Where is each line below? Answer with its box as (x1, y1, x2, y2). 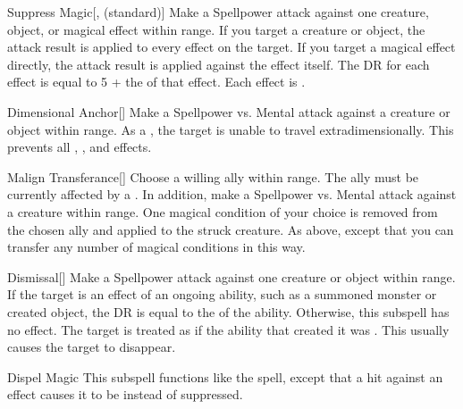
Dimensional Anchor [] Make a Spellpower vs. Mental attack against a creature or (7, 102, 450, 121)
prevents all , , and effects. (7, 138, 152, 156)
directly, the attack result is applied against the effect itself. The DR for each (7, 54, 430, 73)
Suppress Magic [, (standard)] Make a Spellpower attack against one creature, (7, 3, 429, 21)
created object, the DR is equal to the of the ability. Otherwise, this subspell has (7, 302, 450, 321)
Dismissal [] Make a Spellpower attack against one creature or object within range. (7, 267, 456, 286)
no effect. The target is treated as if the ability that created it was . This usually (7, 320, 450, 338)
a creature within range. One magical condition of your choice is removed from (7, 202, 438, 221)
